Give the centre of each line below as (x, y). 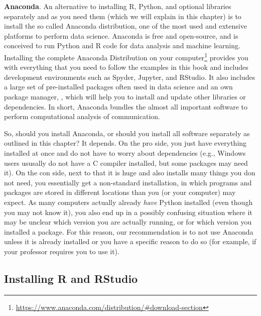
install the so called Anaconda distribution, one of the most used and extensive (125, 26)
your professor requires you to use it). (62, 251)
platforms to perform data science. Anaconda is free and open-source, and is (121, 35)
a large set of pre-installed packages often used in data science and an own (118, 87)
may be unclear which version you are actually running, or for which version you (128, 222)
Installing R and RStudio (71, 278)
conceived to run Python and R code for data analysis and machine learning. (122, 45)
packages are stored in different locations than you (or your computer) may (120, 192)
